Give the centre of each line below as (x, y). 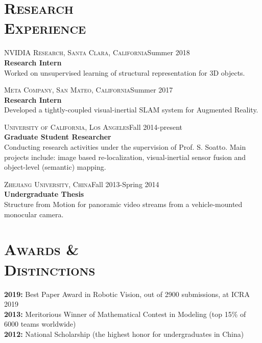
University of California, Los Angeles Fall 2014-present (93, 127)
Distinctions (50, 269)
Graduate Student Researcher (58, 137)
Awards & (42, 249)
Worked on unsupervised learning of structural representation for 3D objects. (125, 72)
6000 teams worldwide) (40, 324)
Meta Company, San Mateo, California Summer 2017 (89, 90)
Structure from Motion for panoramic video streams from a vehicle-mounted (123, 204)
